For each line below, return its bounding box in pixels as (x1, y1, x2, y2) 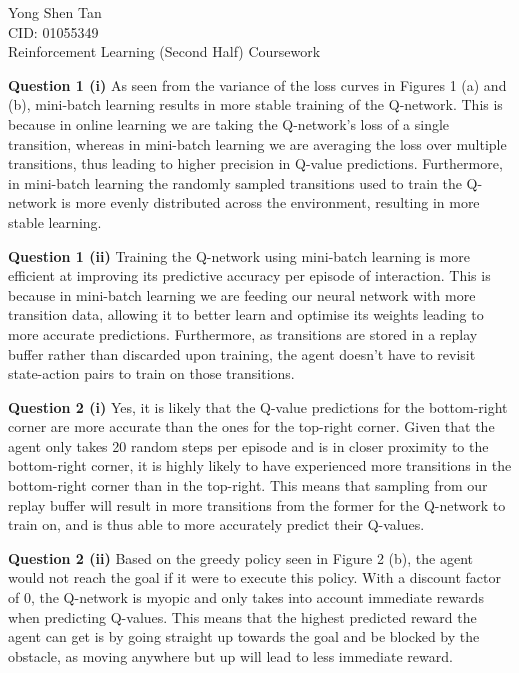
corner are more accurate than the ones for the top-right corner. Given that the (8, 416, 495, 437)
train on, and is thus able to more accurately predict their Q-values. (8, 514, 425, 535)
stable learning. (8, 211, 102, 232)
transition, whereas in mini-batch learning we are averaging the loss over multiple (8, 133, 507, 154)
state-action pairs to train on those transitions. (8, 363, 295, 384)
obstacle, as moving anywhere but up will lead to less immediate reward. (8, 645, 453, 666)
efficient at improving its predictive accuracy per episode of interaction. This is (8, 265, 491, 286)
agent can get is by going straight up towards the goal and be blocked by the (8, 626, 480, 647)
